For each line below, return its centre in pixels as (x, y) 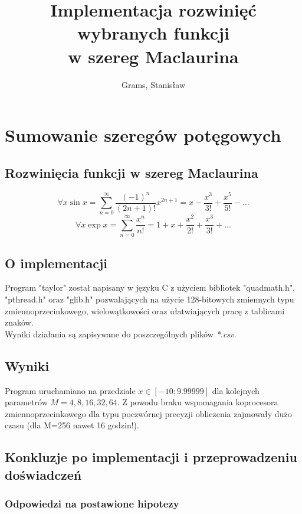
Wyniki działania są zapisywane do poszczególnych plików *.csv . (121, 334)
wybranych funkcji (153, 33)
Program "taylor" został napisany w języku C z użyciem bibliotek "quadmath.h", (150, 287)
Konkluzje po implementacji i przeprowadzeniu (151, 457)
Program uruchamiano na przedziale (70, 390)
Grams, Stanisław (153, 84)
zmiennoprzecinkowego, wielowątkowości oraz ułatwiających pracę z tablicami (145, 310)
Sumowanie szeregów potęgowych (143, 135)
